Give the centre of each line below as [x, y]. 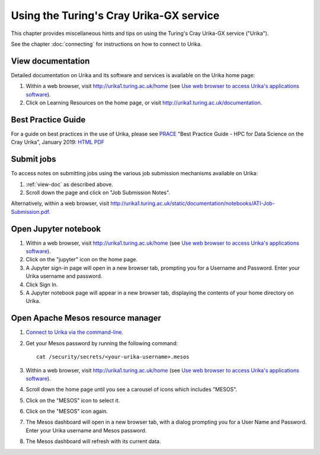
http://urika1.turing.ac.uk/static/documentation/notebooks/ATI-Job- [193, 203]
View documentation [50, 61]
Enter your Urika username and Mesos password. [86, 430]
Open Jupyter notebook [56, 229]
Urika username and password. [64, 276]
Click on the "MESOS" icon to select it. [73, 400]
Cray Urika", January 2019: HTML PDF [58, 142]
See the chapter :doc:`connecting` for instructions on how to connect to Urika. [106, 44]
